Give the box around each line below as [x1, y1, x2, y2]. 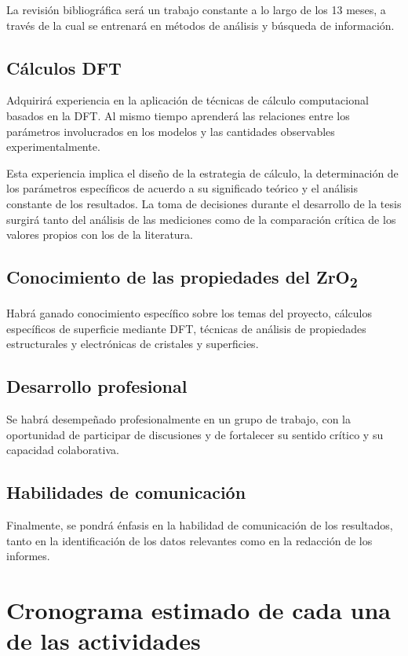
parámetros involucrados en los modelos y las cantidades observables [6, 123, 335, 139]
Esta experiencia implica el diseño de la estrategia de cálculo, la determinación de [6, 164, 399, 181]
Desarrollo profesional [6, 374, 188, 398]
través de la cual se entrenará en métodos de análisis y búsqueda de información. [6, 16, 395, 33]
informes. [6, 548, 50, 564]
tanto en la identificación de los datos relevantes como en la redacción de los [6, 532, 373, 548]
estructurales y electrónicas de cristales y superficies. [6, 335, 259, 352]
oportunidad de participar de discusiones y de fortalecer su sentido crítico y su [6, 426, 384, 442]
